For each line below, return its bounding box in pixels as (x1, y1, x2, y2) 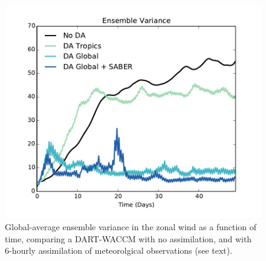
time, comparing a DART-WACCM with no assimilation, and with (5, 232, 252, 245)
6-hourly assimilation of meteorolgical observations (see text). (5, 244, 233, 257)
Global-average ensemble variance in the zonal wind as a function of (5, 220, 257, 233)
